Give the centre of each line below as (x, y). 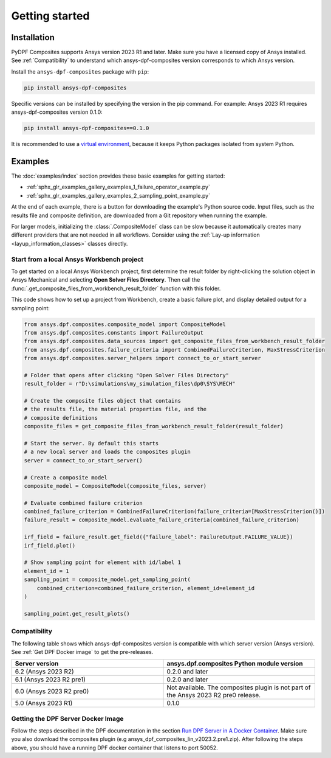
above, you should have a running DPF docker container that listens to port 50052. (114, 748)
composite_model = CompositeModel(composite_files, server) (115, 486)
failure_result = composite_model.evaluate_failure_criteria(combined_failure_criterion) (162, 520)
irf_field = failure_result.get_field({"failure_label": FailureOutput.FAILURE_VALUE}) (159, 537)
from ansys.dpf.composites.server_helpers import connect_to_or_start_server (142, 358)
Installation (33, 37)
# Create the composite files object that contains (103, 401)
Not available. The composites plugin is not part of (239, 687)
